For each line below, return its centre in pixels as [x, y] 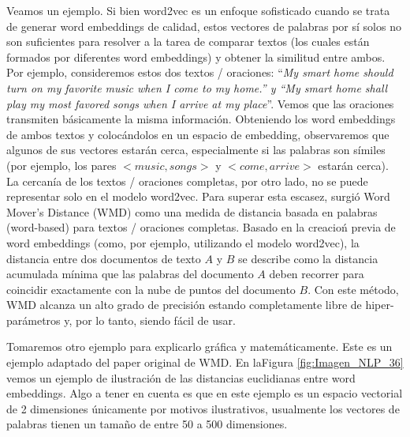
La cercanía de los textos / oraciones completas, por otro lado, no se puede [187, 181]
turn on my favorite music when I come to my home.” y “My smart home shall [197, 87]
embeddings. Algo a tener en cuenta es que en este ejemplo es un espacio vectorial [205, 393]
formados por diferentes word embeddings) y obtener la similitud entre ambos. [196, 57]
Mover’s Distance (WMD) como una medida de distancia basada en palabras [192, 211]
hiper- [380, 305]
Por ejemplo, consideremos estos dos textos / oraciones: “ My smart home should [200, 72]
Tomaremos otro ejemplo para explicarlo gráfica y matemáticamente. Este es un [199, 347]
